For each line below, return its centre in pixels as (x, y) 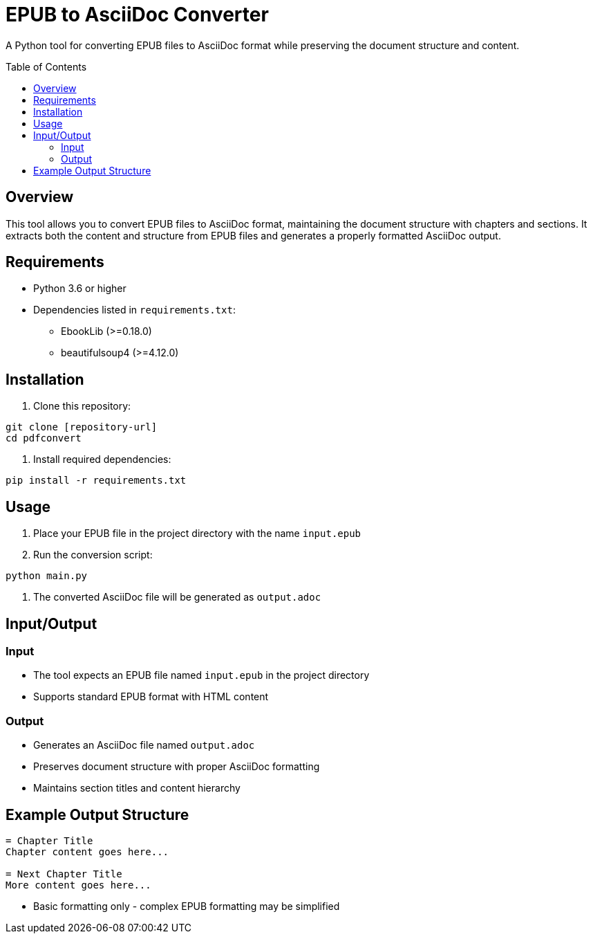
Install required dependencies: (102, 459)
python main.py (47, 576)
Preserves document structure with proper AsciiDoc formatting (177, 767)
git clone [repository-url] (82, 427)
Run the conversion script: (93, 555)
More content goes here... (78, 885)
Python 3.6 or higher (80, 289)
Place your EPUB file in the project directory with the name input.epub (197, 534)
